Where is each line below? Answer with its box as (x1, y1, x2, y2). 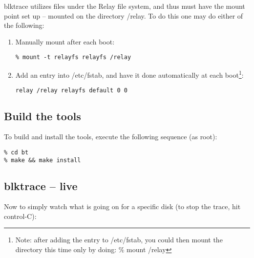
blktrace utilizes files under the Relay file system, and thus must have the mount (4, 1, 245, 11)
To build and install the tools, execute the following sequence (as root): (4, 131, 217, 142)
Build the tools (4, 108, 81, 124)
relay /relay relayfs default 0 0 (15, 87, 127, 94)
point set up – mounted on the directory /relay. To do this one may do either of (4, 10, 243, 21)
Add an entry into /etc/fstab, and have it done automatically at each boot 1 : (15, 68, 244, 80)
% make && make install (4, 157, 81, 164)
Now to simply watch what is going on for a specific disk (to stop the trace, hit (4, 201, 241, 212)
